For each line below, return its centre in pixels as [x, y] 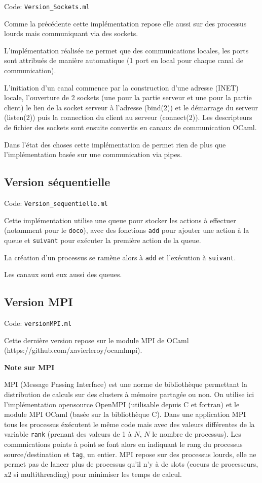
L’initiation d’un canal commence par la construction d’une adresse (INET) [121, 87]
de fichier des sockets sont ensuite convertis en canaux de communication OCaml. [130, 127]
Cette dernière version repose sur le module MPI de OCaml [97, 340]
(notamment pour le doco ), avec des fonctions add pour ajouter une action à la [127, 230]
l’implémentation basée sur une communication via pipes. [93, 154]
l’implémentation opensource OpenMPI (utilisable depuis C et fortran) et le [122, 404]
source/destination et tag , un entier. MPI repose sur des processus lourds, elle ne [130, 454]
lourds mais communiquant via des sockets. [71, 33]
